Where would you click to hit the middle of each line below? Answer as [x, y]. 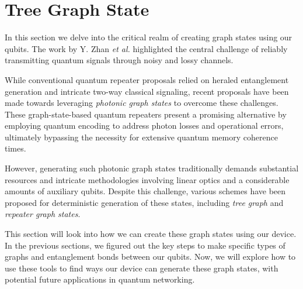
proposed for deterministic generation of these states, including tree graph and [144, 202]
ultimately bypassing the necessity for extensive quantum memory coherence [141, 137]
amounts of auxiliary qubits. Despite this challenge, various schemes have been [145, 191]
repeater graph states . [43, 214]
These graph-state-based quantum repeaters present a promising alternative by [146, 114]
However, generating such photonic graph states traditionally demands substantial [152, 168]
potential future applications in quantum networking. [100, 279]
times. [15, 148]
